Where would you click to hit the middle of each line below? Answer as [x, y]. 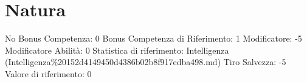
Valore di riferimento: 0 [48, 73]
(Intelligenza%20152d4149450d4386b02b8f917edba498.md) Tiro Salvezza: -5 [146, 62]
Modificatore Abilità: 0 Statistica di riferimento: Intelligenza [117, 50]
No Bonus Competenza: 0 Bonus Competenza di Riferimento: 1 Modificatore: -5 [153, 38]
